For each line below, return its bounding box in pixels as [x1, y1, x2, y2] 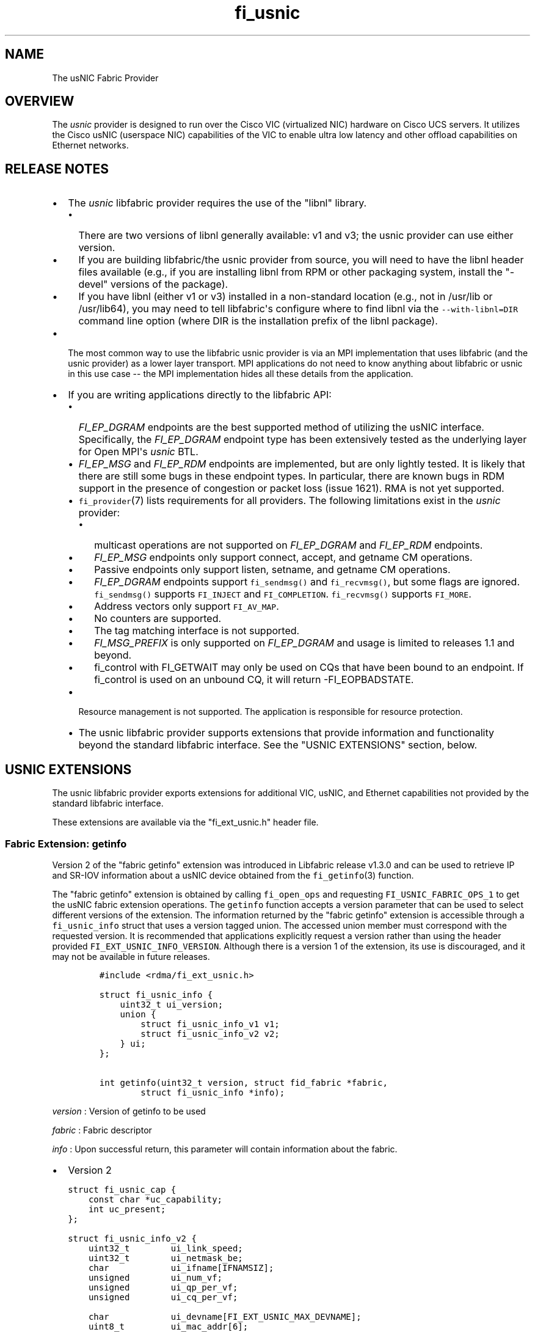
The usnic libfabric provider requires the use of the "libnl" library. [68, 197, 367, 210]
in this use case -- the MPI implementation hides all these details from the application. [68, 368, 413, 379]
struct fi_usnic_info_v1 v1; [140, 1019, 280, 1029]
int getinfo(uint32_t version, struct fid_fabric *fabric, [99, 1077, 388, 1088]
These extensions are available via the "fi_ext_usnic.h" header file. [52, 817, 319, 828]
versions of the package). [111, 278, 228, 291]
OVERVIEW [5, 93, 75, 109]
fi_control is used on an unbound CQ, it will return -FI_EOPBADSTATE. [94, 673, 414, 686]
